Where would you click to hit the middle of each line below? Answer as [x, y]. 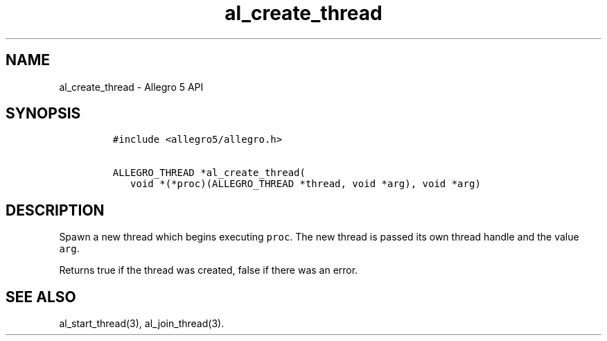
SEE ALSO [41, 297]
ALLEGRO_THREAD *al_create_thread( [209, 173]
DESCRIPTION [55, 210]
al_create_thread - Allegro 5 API [131, 87]
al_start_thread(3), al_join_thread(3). [142, 324]
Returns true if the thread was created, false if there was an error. [209, 270]
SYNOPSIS [43, 114]
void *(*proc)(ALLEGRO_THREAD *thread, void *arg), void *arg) [306, 184]
